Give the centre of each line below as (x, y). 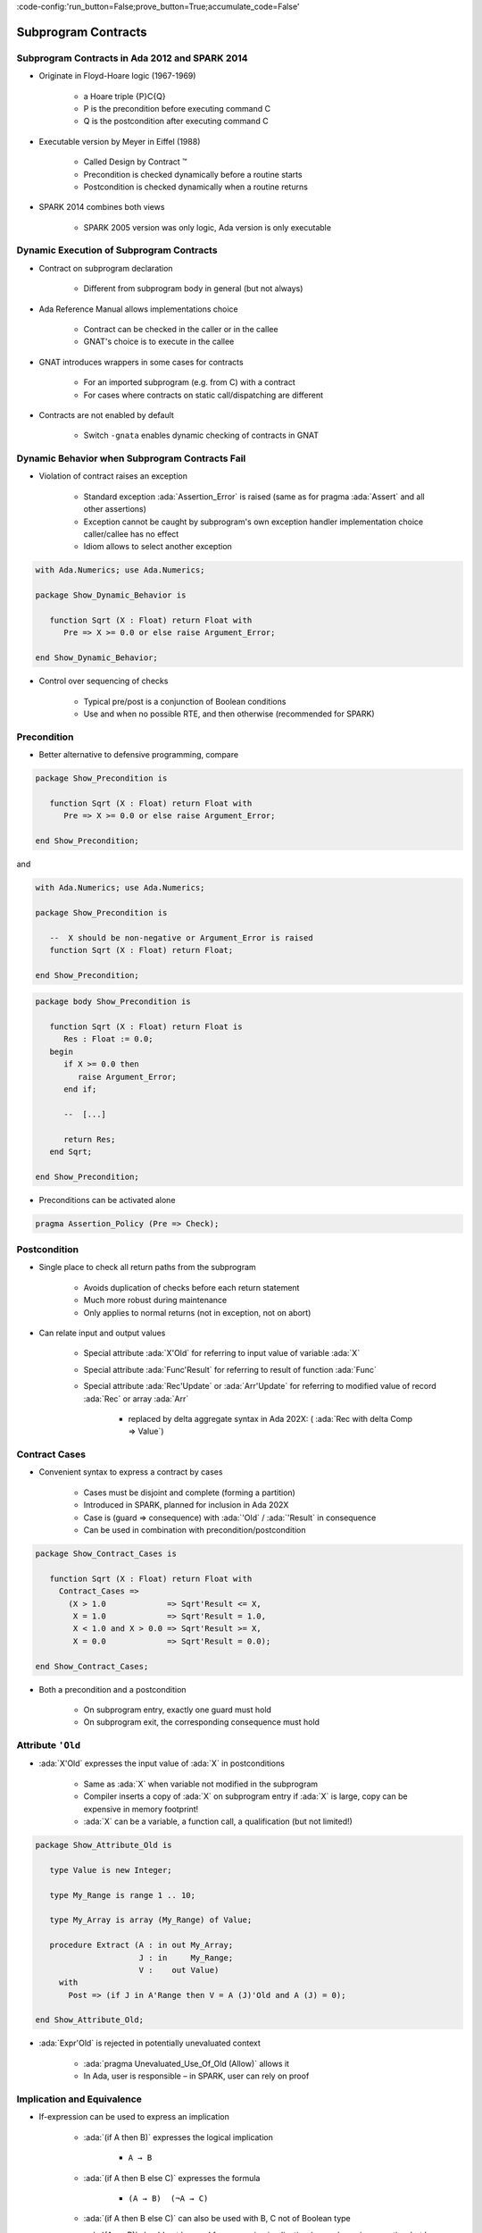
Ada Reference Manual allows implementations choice (138, 309)
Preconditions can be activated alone (107, 1200)
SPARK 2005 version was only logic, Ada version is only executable (208, 227)
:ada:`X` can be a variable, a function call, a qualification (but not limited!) (218, 1821)
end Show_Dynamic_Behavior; (96, 658)
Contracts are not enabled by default (106, 414)
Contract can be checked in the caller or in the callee (181, 329)
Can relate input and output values (102, 1333)
